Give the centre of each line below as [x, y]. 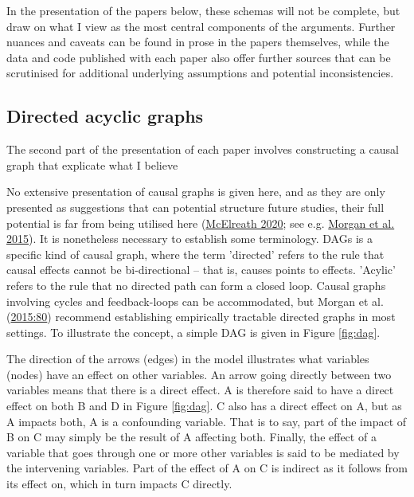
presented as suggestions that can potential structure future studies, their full [195, 207]
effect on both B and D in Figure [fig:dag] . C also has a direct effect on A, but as [204, 406]
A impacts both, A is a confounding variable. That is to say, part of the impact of [207, 421]
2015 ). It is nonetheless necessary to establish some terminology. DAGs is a [189, 239]
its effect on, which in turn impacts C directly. [119, 484]
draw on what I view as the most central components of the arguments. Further [201, 26]
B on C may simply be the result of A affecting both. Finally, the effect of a [191, 437]
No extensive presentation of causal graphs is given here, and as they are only [196, 192]
